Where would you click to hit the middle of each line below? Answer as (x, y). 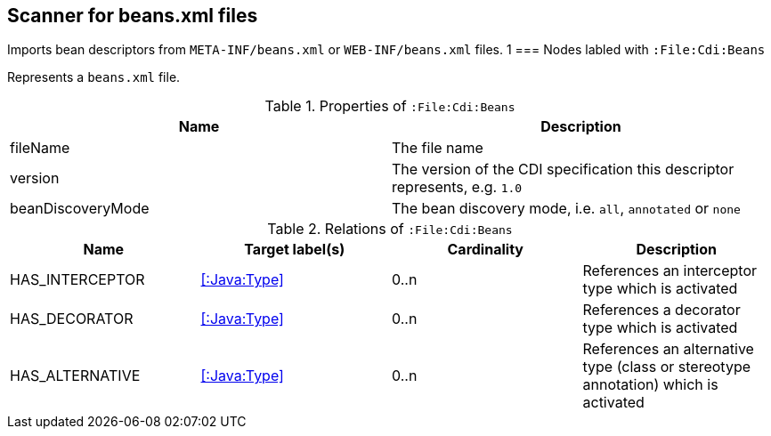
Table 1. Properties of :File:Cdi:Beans (390, 106)
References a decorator (661, 310)
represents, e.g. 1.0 (457, 187)
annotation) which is (650, 385)
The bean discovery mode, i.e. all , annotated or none (566, 209)
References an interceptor (670, 271)
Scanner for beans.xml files (133, 16)
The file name (438, 148)
